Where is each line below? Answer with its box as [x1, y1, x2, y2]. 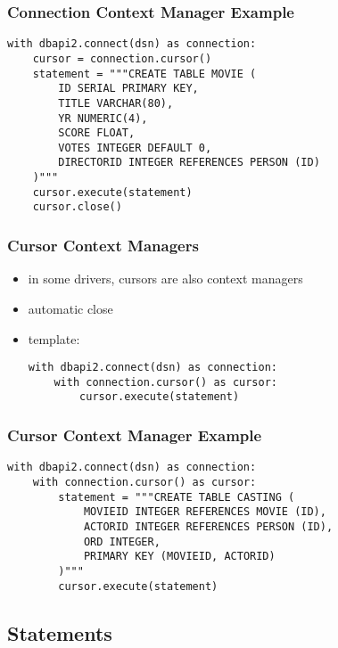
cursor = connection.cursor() [32, 52, 212, 65]
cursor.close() [32, 201, 122, 214]
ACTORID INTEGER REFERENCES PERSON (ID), [83, 520, 334, 533]
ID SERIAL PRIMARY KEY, [58, 82, 199, 95]
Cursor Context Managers [7, 234, 199, 257]
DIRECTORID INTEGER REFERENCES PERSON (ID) [58, 156, 320, 169]
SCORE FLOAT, [58, 127, 136, 140]
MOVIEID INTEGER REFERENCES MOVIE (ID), [83, 505, 326, 519]
